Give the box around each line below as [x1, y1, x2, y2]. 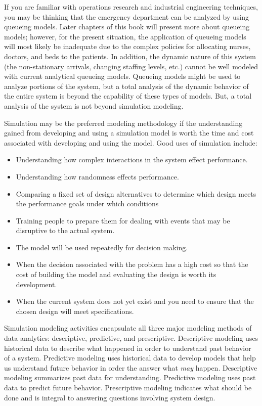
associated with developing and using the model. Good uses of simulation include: [4, 137, 257, 148]
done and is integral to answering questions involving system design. [4, 392, 215, 402]
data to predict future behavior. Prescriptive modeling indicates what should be [4, 382, 252, 392]
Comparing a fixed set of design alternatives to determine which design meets [16, 188, 256, 199]
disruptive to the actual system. [16, 225, 115, 236]
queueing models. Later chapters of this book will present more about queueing [4, 21, 250, 32]
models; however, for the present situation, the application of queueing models [4, 31, 246, 41]
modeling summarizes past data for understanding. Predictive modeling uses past [4, 372, 256, 383]
